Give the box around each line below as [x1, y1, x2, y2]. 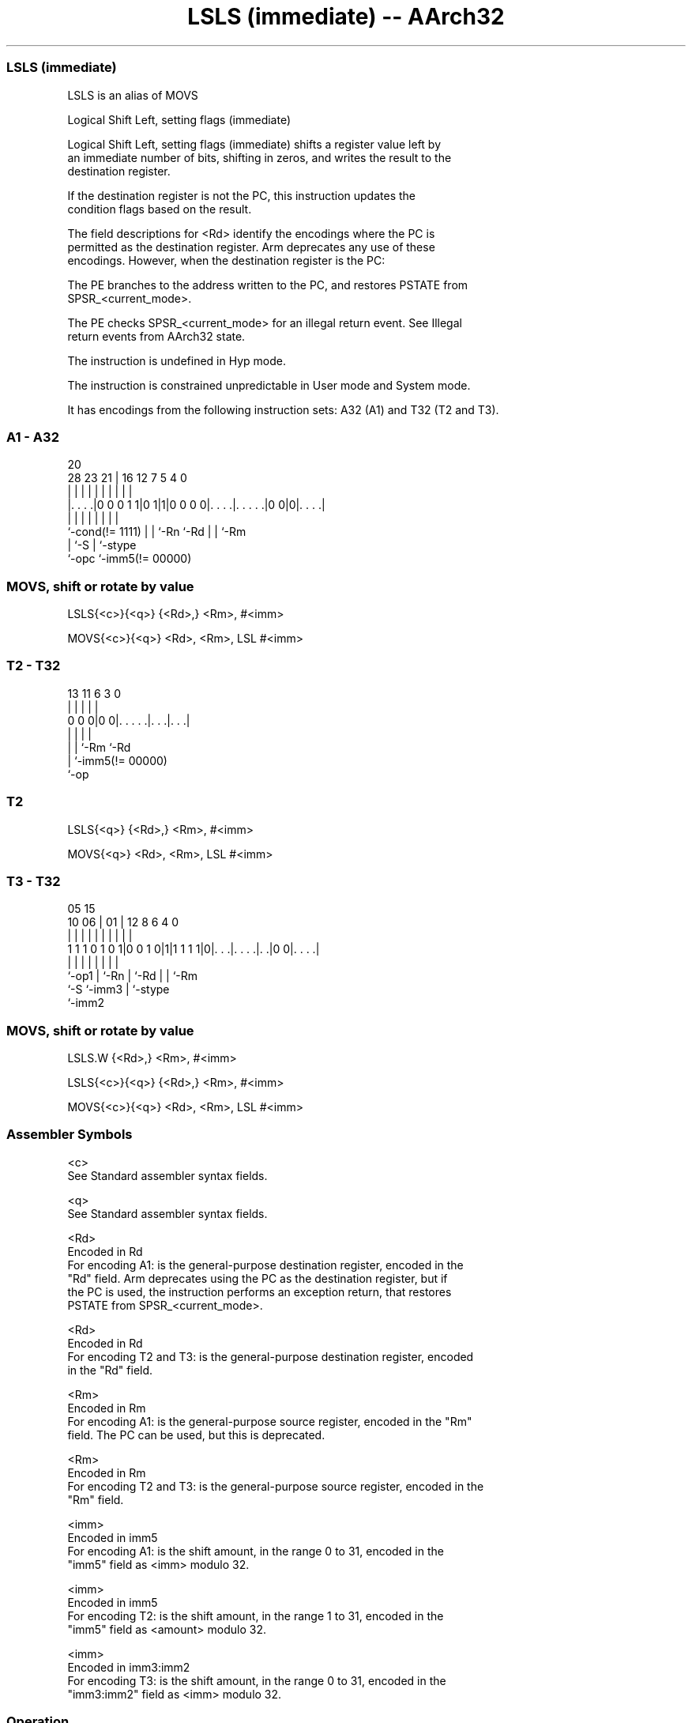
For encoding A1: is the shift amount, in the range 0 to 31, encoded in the [67, 1544, 444, 1558]
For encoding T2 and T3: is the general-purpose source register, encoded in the [67, 1479, 484, 1493]
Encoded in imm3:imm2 [67, 1660, 190, 1674]
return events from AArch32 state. [67, 329, 246, 343]
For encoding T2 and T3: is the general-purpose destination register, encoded [67, 1349, 474, 1363]
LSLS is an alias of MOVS [67, 88, 198, 102]
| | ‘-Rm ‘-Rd [67, 740, 131, 754]
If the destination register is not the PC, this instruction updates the [67, 188, 416, 202]
